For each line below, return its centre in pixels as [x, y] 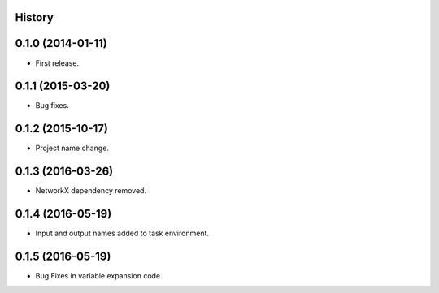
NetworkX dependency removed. [91, 191]
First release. [57, 63]
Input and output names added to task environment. [122, 233]
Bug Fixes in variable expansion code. [99, 276]
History [35, 17]
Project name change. [72, 148]
